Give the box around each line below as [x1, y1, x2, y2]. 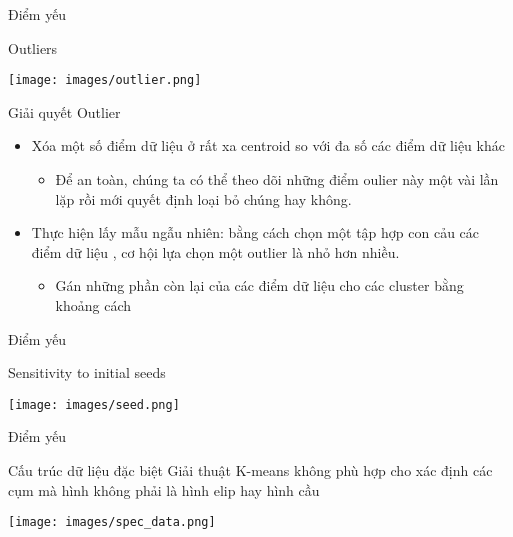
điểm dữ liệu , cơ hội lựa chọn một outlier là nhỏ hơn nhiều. [31, 241, 400, 262]
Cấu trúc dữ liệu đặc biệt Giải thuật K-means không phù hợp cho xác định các [8, 460, 493, 481]
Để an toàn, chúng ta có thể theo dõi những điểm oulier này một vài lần [55, 169, 499, 190]
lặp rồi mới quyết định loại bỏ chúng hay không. [55, 188, 352, 209]
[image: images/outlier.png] [8, 73, 202, 88]
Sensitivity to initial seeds [8, 362, 166, 383]
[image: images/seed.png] [8, 397, 180, 412]
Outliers [8, 37, 58, 58]
